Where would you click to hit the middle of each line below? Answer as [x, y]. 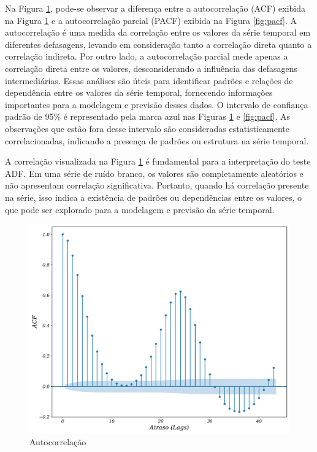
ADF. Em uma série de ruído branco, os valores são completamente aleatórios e [154, 173]
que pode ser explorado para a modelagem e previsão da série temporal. [140, 209]
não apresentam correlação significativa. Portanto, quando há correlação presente [157, 185]
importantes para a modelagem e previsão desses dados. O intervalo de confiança [157, 104]
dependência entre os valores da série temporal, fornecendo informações [139, 92]
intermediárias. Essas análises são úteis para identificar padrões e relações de [149, 80]
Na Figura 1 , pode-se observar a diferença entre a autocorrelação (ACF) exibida [155, 8]
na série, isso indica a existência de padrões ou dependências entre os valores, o [154, 197]
